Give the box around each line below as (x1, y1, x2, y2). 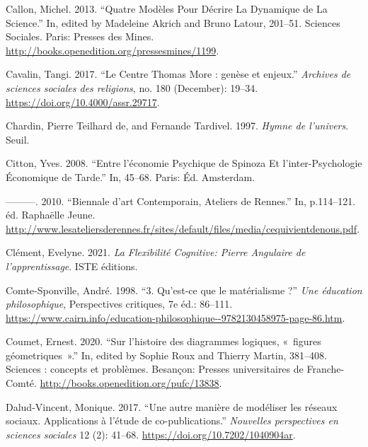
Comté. (6, 376, 37, 390)
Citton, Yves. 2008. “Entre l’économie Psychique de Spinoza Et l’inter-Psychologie (6, 156, 362, 170)
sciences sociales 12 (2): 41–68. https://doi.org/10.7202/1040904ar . (6, 426, 296, 441)
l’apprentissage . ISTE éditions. (6, 258, 138, 273)
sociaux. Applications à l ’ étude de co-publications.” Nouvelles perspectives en (6, 413, 338, 428)
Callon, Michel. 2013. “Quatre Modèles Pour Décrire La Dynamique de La (6, 1, 328, 16)
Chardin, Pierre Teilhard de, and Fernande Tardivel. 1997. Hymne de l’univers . (6, 118, 349, 133)
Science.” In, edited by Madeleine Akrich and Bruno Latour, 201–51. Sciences (6, 15, 340, 30)
